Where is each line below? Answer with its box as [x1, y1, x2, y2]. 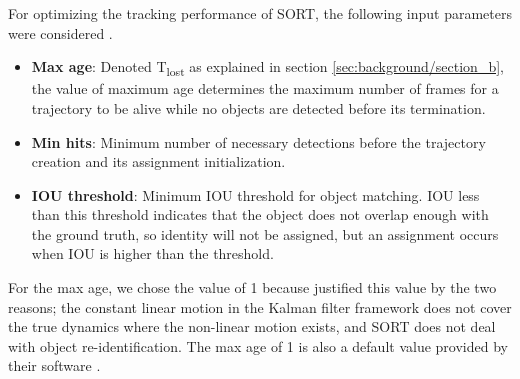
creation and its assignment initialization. [31, 151, 286, 172]
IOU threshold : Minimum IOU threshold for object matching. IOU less [31, 184, 480, 205]
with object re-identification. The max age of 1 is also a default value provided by [8, 335, 508, 356]
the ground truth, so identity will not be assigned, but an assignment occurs [31, 223, 499, 244]
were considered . [8, 22, 113, 43]
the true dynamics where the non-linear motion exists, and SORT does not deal [8, 316, 496, 337]
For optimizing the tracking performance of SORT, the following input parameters [8, 3, 512, 23]
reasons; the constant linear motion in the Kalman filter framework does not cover [8, 296, 512, 317]
